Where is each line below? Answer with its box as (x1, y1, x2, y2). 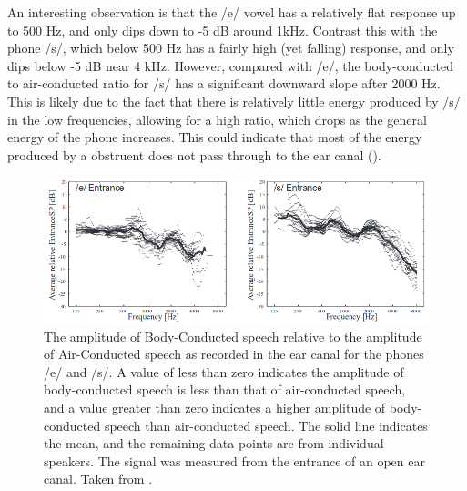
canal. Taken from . (44, 469, 153, 488)
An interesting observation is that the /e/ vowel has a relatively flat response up (7, 3, 456, 21)
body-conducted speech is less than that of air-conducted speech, (44, 380, 406, 399)
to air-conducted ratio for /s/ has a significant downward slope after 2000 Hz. (7, 74, 441, 93)
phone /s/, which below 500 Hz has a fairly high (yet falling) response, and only (7, 38, 454, 57)
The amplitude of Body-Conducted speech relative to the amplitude (44, 326, 422, 345)
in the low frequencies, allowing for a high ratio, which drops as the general (7, 109, 427, 128)
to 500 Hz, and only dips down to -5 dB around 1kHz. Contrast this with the (7, 20, 438, 39)
